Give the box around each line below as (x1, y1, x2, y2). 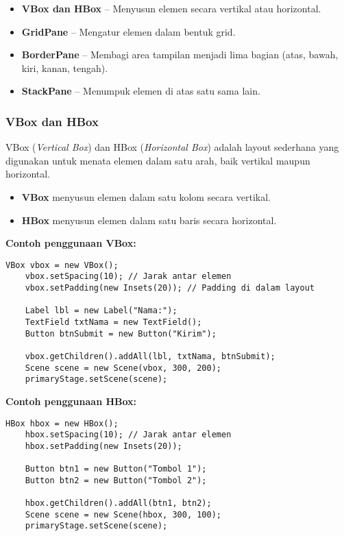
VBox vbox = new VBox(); (5, 260, 119, 270)
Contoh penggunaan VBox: (5, 236, 136, 250)
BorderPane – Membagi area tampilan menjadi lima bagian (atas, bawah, (21, 47, 339, 62)
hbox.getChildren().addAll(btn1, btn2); (25, 498, 212, 509)
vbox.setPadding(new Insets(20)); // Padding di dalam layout (25, 283, 315, 293)
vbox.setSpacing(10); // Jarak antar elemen (25, 271, 232, 282)
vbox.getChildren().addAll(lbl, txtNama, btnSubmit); (25, 352, 275, 361)
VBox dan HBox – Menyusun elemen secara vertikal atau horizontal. (21, 1, 321, 15)
